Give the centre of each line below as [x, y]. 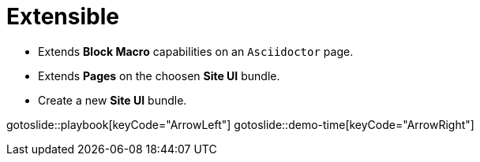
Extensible [63, 17]
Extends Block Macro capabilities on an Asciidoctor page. [196, 51]
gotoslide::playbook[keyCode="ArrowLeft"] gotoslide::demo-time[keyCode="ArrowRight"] [240, 124]
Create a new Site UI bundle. [112, 100]
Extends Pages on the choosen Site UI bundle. [159, 75]
